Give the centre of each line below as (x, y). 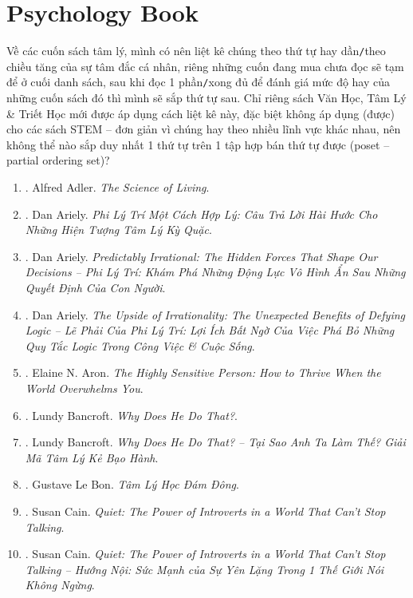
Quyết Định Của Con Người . (95, 287)
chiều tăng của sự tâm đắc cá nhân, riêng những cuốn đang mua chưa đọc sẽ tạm (205, 66)
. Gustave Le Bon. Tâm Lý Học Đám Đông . (132, 484)
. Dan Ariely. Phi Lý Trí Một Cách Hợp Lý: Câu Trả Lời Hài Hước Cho (201, 214)
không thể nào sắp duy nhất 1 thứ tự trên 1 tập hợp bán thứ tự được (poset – (198, 144)
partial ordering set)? (58, 160)
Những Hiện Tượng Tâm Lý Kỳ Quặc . (118, 230)
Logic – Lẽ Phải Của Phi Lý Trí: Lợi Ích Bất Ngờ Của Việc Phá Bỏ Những (210, 330)
